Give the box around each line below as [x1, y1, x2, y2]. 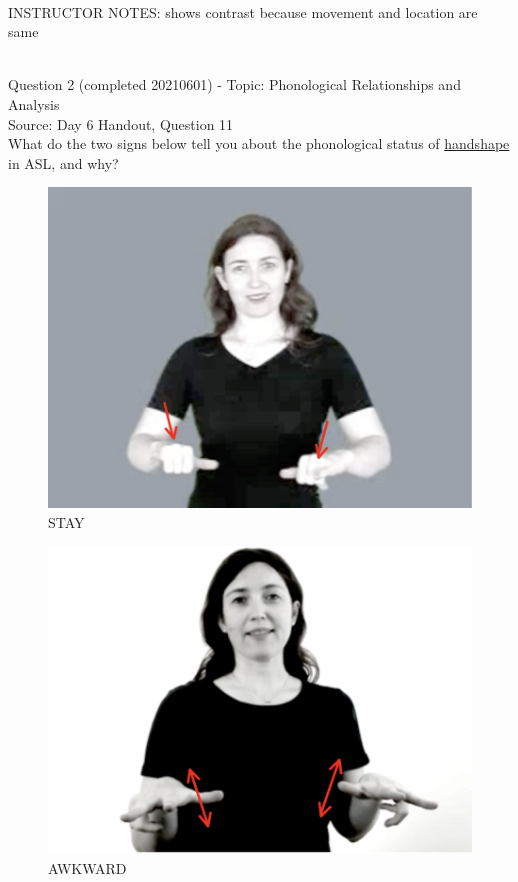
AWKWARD [48, 858, 127, 879]
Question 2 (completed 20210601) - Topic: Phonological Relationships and [8, 74, 461, 95]
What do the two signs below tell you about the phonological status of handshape [8, 133, 510, 154]
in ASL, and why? [8, 152, 119, 173]
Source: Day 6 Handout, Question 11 [8, 113, 234, 134]
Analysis [8, 93, 60, 114]
